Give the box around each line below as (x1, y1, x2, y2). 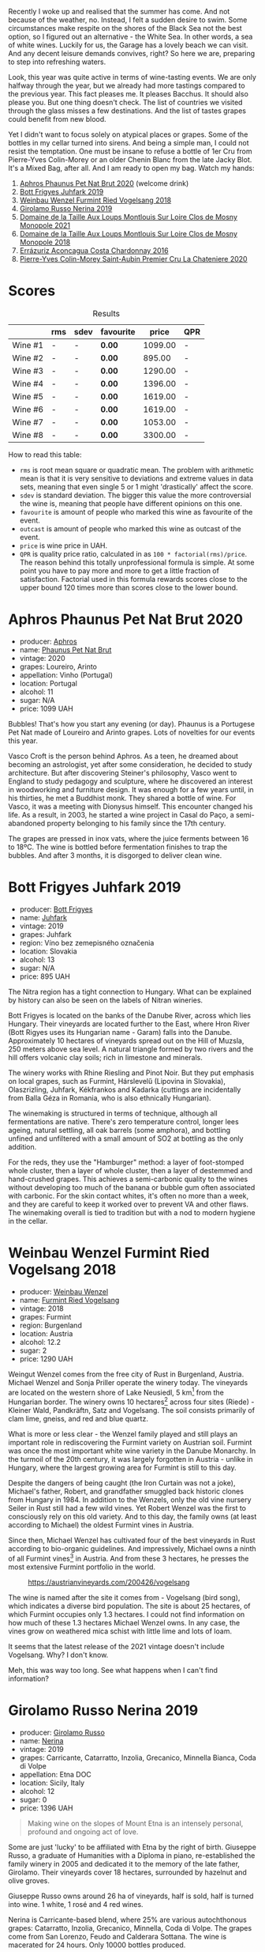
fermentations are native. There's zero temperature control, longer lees (8, 1116, 239, 1126)
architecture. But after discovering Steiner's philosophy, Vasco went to (8, 768, 237, 777)
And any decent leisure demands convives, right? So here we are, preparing (8, 49, 256, 58)
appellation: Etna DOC (19, 1769, 92, 1779)
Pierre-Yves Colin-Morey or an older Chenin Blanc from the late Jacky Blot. (8, 155, 252, 164)
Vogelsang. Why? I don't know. (8, 1650, 109, 1659)
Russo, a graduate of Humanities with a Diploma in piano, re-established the (8, 1850, 256, 1860)
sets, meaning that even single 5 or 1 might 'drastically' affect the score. (19, 481, 254, 491)
